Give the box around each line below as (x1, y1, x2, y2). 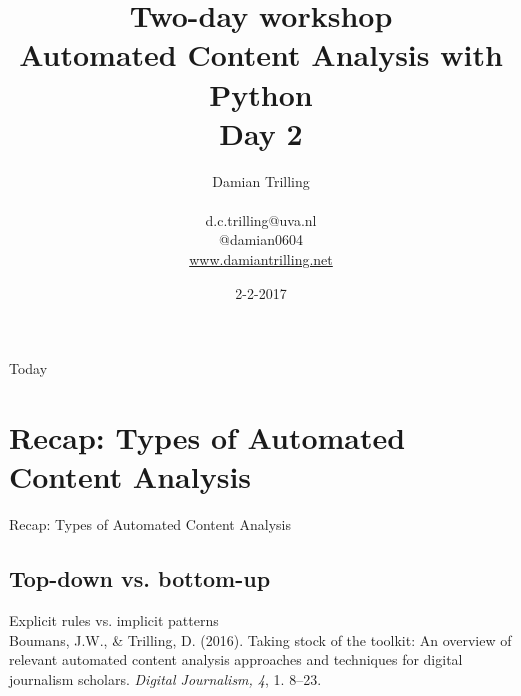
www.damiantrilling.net (189, 249, 333, 270)
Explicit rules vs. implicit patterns (9, 609, 219, 630)
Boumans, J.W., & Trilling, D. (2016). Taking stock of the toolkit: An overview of (9, 629, 512, 650)
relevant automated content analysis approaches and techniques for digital (9, 649, 463, 670)
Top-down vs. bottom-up (9, 563, 271, 594)
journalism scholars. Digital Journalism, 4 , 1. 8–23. (9, 668, 322, 689)
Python (209, 73, 313, 114)
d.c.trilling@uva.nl (205, 209, 317, 230)
